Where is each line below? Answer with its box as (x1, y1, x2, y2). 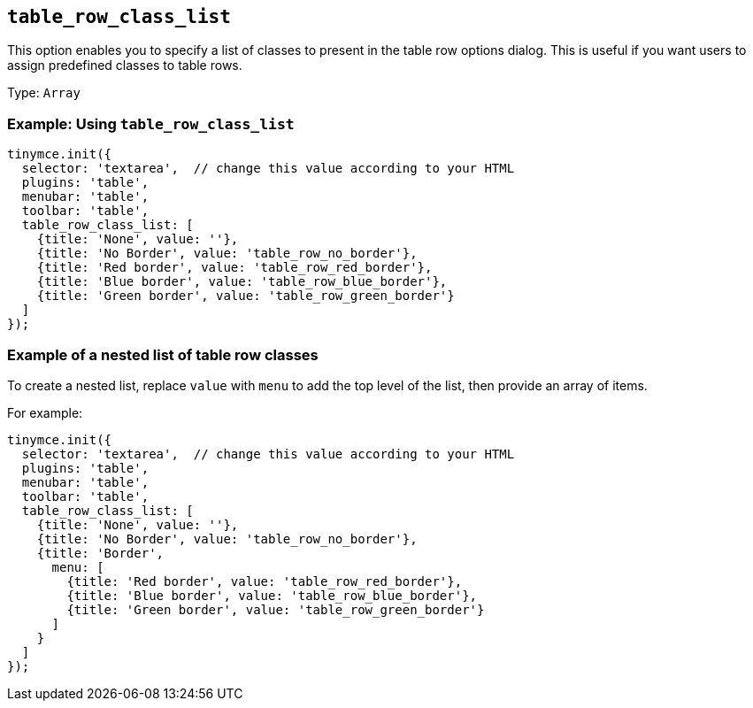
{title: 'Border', (36, 545, 165, 560)
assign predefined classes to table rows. (7, 58, 242, 73)
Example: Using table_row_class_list (7, 114, 295, 133)
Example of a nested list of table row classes (7, 345, 319, 364)
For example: (7, 404, 83, 420)
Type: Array (7, 85, 81, 101)
